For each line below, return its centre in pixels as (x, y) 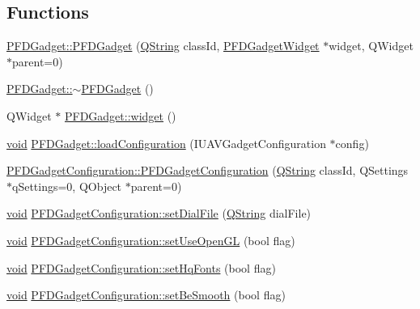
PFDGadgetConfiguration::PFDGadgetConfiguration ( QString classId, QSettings (208, 170)
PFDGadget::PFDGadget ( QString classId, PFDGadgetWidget (163, 46)
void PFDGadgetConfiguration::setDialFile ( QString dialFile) (159, 213)
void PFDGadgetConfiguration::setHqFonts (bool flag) (141, 267)
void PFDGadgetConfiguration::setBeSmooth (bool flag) (146, 295)
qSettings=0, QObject (67, 186)
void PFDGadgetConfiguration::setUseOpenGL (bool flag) (151, 240)
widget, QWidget (371, 46)
